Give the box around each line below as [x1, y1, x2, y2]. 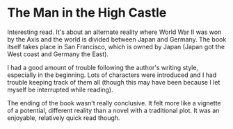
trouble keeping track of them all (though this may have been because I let [7, 78, 220, 86]
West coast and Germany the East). [7, 50, 109, 58]
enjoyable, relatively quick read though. [7, 113, 120, 122]
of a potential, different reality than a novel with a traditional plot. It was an [7, 106, 220, 114]
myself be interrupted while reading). [7, 85, 113, 94]
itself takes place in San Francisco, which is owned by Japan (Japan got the [7, 42, 225, 51]
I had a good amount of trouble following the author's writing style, [7, 63, 199, 71]
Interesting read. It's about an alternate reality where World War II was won [7, 28, 222, 36]
